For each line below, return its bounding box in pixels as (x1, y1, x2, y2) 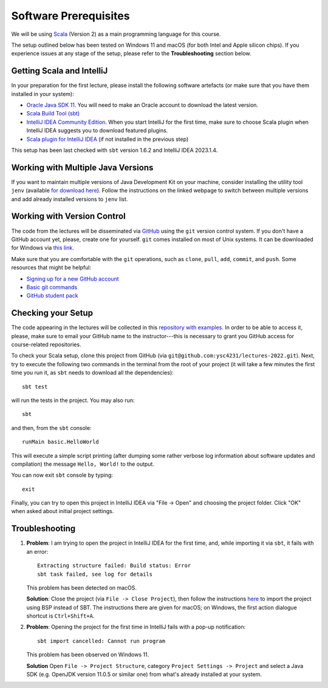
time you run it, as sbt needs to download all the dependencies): (11, 369, 174, 376)
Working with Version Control (11, 211, 126, 222)
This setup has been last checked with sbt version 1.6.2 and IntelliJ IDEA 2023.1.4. (11, 146, 218, 154)
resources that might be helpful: (11, 264, 92, 271)
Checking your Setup (11, 308, 94, 318)
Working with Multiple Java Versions (11, 162, 154, 172)
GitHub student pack (26, 292, 78, 299)
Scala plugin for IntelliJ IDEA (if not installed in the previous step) (26, 135, 189, 143)
